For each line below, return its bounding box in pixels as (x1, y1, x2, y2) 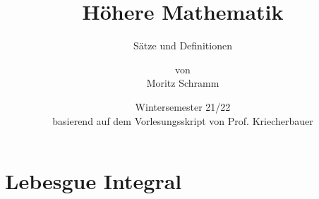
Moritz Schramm (146, 76, 219, 90)
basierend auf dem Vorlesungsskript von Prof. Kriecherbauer (52, 113, 313, 128)
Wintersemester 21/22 (135, 99, 231, 114)
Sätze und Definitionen (133, 38, 232, 53)
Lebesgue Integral (5, 167, 182, 195)
